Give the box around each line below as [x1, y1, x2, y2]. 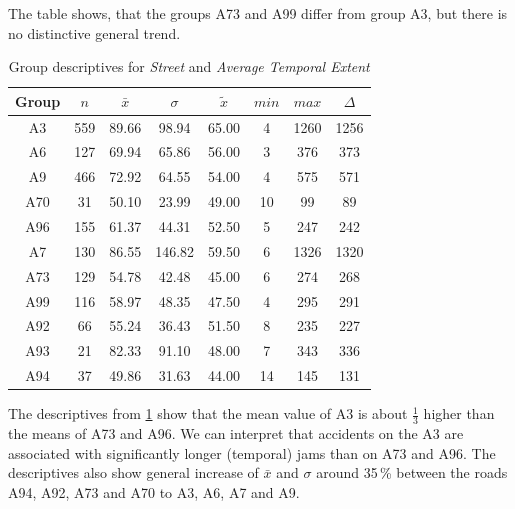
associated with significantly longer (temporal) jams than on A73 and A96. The [8, 442, 496, 463]
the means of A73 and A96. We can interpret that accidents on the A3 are [8, 422, 464, 443]
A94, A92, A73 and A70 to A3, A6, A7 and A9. [8, 481, 300, 502]
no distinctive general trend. [8, 22, 181, 43]
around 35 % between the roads [316, 462, 508, 483]
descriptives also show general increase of [8, 462, 259, 483]
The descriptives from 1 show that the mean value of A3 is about [8, 403, 408, 424]
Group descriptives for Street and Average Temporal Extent [8, 56, 370, 77]
